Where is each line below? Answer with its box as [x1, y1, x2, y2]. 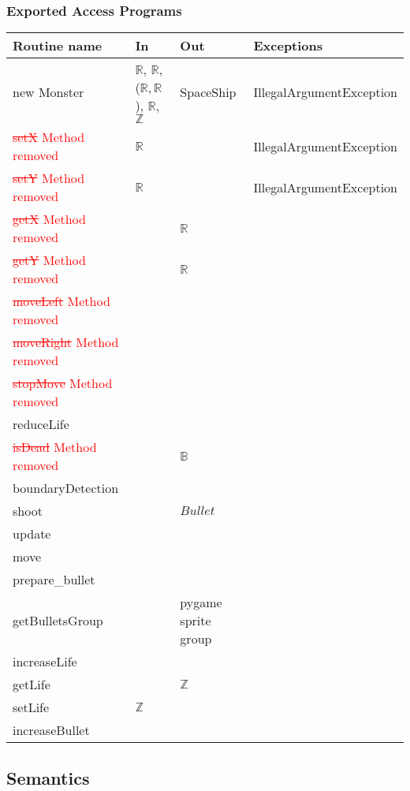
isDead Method [13, 438, 97, 457]
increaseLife [13, 652, 77, 671]
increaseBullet [13, 721, 90, 740]
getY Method [13, 251, 86, 270]
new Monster [13, 82, 84, 101]
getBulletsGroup [13, 611, 103, 630]
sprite [180, 611, 211, 630]
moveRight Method [13, 333, 119, 352]
